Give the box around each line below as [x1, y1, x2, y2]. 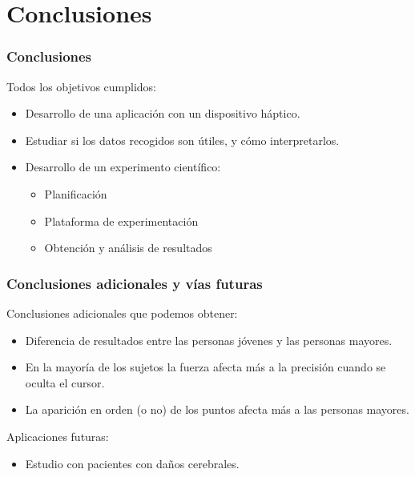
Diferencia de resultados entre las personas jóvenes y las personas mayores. [25, 331, 393, 348]
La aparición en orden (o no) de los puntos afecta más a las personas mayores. [25, 401, 409, 418]
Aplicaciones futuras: [6, 427, 109, 444]
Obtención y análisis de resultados [44, 239, 212, 256]
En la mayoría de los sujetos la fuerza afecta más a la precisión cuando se [25, 359, 386, 375]
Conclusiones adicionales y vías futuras [6, 273, 263, 293]
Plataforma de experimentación [44, 212, 199, 229]
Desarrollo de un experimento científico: [25, 158, 221, 175]
